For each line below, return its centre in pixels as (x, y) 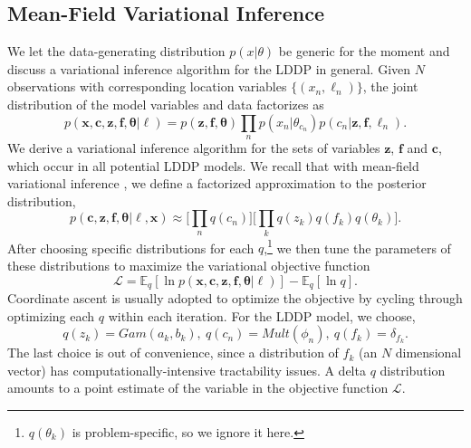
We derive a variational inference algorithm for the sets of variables (194, 147)
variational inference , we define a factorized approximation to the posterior (217, 183)
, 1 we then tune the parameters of (357, 246)
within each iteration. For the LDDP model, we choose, (262, 315)
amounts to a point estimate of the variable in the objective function (198, 388)
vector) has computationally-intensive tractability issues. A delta (187, 370)
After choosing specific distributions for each (131, 248)
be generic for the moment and (364, 51)
